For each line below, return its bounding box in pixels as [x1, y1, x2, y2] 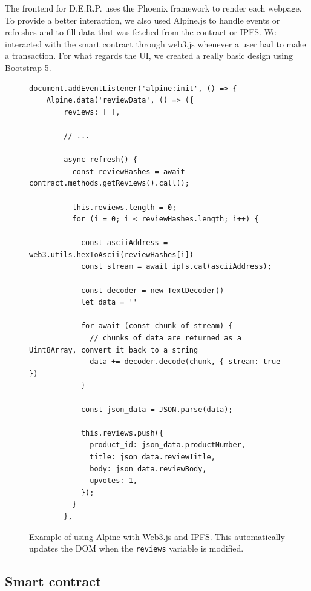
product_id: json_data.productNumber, [90, 441, 246, 450]
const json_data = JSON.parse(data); [80, 405, 233, 414]
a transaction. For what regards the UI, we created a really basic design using [5, 49, 293, 62]
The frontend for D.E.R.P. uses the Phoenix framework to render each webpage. [5, 2, 302, 14]
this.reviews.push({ [80, 428, 163, 437]
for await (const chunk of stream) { [80, 322, 233, 331]
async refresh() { [64, 155, 137, 164]
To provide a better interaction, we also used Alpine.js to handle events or [5, 13, 280, 26]
